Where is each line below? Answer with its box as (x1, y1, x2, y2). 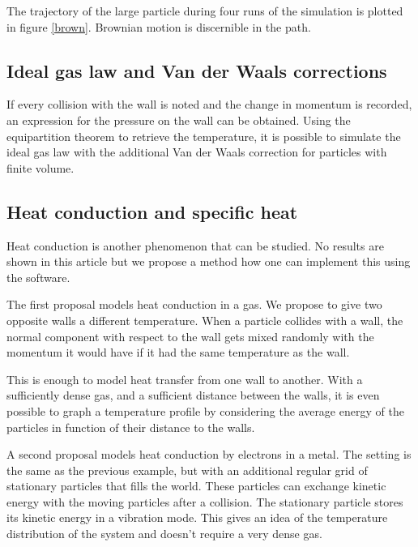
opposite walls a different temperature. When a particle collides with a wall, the (6, 311, 403, 328)
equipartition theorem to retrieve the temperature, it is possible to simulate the (6, 127, 401, 144)
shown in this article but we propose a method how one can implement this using (6, 253, 411, 270)
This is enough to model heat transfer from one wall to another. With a (6, 370, 363, 387)
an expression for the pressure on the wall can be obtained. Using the (6, 111, 351, 128)
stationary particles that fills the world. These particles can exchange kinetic (6, 477, 386, 494)
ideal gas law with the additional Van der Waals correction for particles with (6, 143, 387, 160)
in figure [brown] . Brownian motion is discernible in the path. (6, 18, 311, 35)
